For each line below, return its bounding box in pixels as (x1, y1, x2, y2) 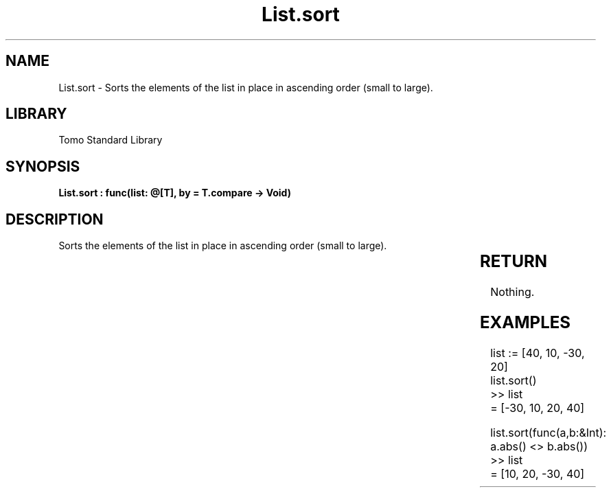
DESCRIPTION (5, 210, 104, 228)
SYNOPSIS (5, 157, 80, 175)
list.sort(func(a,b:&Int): (490, 425, 607, 439)
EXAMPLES (480, 312, 571, 332)
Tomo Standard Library (58, 134, 163, 146)
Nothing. (490, 285, 535, 299)
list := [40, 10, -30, (490, 345, 585, 360)
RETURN (480, 251, 548, 272)
